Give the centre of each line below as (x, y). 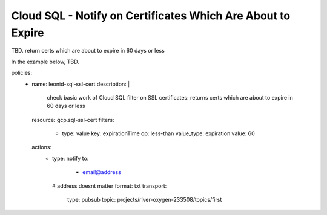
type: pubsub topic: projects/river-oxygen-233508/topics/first (145, 200)
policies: (22, 73)
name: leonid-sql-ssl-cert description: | (81, 84)
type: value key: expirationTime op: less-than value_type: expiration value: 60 (159, 133)
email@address (102, 172)
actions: (41, 147)
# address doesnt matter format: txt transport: (110, 186)
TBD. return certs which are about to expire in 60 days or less (88, 51)
